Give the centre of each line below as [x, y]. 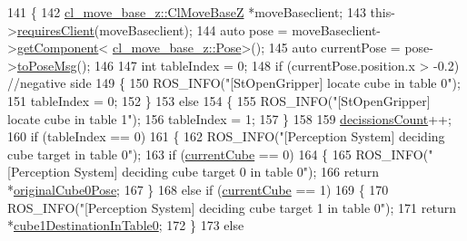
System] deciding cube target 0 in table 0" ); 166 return [226, 172]
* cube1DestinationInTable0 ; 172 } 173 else [126, 225]
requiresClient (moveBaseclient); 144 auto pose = [152, 29]
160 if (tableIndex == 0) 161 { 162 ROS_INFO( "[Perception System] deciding [226, 136]
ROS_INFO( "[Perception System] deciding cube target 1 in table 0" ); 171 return [232, 207]
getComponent [58, 48]
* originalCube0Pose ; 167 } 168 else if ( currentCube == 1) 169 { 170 [198, 189]
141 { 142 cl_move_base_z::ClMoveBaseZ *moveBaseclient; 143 [187, 12]
